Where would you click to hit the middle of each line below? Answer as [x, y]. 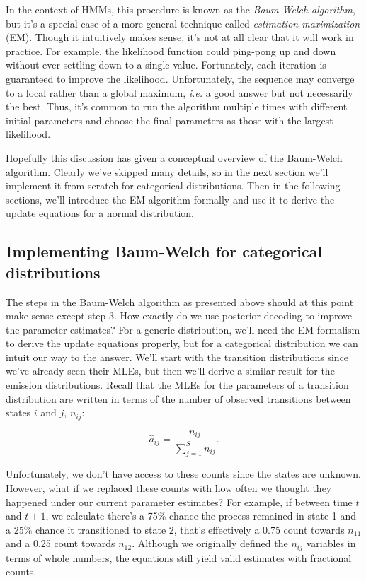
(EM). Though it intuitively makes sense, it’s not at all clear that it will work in [180, 37]
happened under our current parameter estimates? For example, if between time [179, 501]
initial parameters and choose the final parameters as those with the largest [170, 120]
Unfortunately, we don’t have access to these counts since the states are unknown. [183, 474]
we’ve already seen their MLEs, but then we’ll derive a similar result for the [170, 371]
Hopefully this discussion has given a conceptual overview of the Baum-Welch [174, 157]
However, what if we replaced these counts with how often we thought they [169, 487]
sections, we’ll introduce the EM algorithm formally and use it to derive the [170, 199]
